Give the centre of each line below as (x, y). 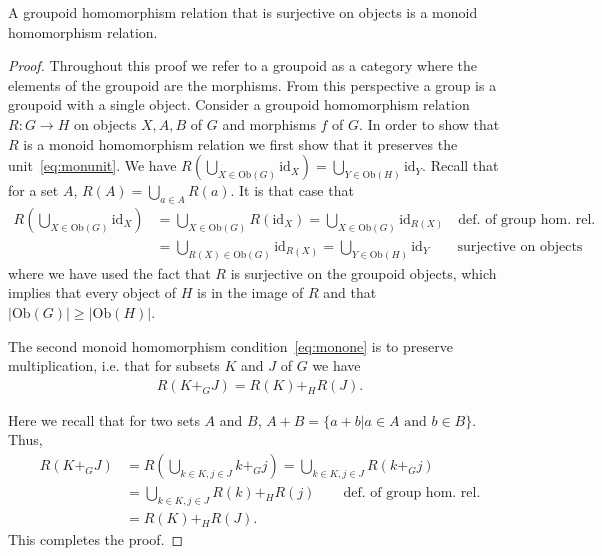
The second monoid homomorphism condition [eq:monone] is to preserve (230, 345)
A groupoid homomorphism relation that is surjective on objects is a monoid (243, 12)
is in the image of (250, 292)
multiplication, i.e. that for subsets (114, 365)
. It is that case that (292, 190)
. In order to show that (429, 123)
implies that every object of (92, 292)
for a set (33, 190)
